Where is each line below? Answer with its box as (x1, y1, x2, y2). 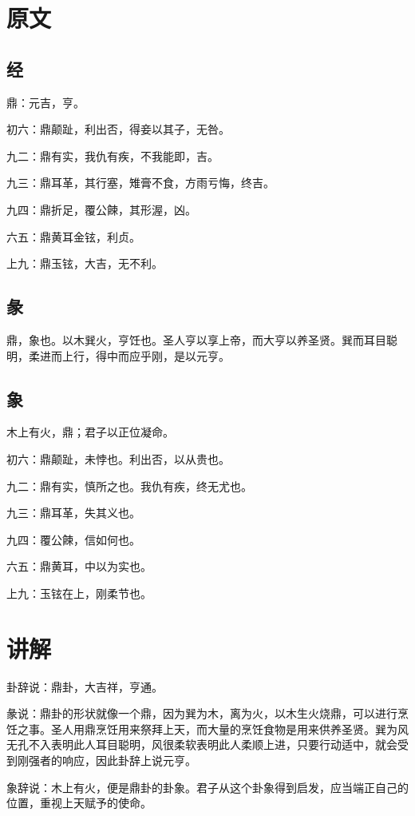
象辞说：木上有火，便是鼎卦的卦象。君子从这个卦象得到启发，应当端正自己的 (6, 778, 409, 795)
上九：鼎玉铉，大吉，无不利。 (6, 255, 163, 272)
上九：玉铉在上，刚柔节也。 (6, 584, 152, 601)
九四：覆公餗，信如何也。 (6, 531, 140, 547)
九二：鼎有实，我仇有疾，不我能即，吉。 (6, 147, 219, 164)
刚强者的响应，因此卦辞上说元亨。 (17, 751, 196, 768)
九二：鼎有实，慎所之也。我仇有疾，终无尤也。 (6, 477, 252, 494)
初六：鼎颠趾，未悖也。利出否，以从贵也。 (6, 450, 230, 467)
